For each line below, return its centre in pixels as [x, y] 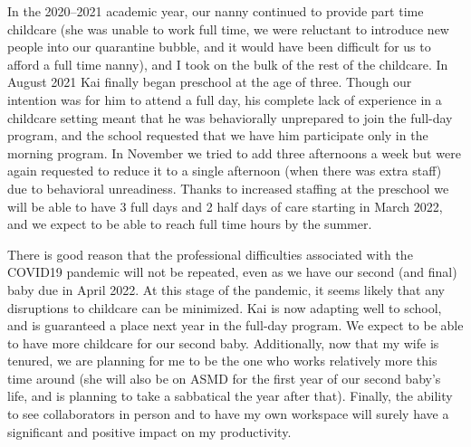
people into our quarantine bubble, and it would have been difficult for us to [219, 47]
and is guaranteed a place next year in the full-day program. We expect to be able [235, 325]
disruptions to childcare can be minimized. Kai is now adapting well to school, [225, 307]
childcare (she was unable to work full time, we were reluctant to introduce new [228, 29]
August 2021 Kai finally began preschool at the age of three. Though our [210, 82]
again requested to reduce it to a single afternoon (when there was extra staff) [225, 171]
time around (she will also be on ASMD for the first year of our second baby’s [224, 378]
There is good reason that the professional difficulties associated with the [210, 254]
